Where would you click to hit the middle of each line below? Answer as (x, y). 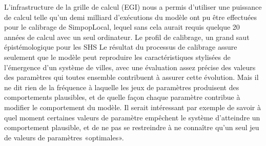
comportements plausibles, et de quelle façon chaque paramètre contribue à (122, 97)
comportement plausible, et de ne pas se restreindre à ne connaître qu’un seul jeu (132, 127)
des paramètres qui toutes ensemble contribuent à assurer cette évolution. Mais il (131, 77)
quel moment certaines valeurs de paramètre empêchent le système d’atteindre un (132, 117)
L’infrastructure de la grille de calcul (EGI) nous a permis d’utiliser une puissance (133, 7)
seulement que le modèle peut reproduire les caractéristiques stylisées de (117, 57)
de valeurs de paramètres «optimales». (64, 137)
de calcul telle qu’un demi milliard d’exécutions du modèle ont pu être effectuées (130, 17)
